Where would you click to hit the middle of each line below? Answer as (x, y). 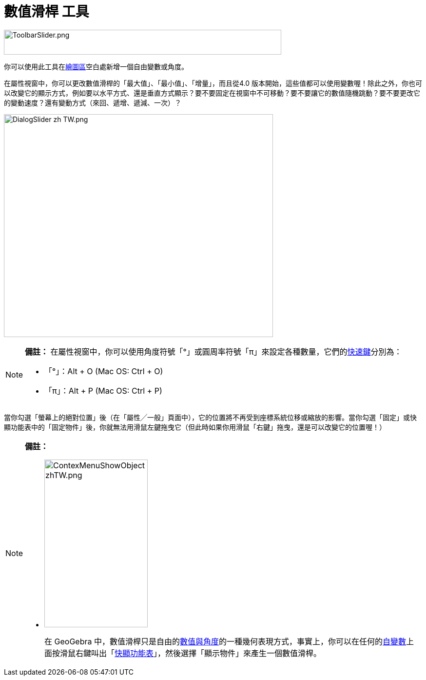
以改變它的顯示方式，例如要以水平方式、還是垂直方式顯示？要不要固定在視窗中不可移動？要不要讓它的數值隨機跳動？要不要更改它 (212, 93)
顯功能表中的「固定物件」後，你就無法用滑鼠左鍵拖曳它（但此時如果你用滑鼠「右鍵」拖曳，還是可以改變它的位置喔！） (195, 427)
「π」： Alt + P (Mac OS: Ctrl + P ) (103, 390)
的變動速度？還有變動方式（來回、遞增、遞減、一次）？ (93, 102)
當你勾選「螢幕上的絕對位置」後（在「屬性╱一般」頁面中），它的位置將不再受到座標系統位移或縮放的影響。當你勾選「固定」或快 (210, 417)
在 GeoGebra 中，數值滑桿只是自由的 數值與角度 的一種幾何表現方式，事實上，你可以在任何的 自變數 (225, 641)
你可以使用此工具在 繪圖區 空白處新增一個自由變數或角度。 (96, 66)
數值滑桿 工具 (47, 12)
